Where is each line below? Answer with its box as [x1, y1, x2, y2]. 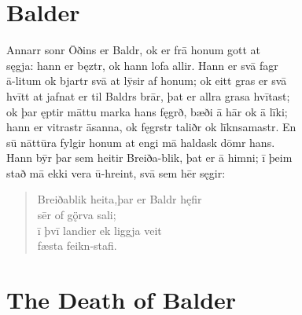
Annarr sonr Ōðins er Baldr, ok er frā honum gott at [6, 42, 261, 58]
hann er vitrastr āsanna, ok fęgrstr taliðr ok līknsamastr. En [6, 119, 296, 135]
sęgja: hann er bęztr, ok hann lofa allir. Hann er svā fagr [6, 57, 278, 73]
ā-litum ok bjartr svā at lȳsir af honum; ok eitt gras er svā [6, 72, 287, 89]
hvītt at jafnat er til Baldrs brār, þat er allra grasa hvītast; [6, 87, 290, 104]
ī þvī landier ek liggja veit [37, 222, 162, 238]
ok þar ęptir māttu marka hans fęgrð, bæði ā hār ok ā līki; [6, 103, 288, 119]
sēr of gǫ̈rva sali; [37, 207, 116, 223]
